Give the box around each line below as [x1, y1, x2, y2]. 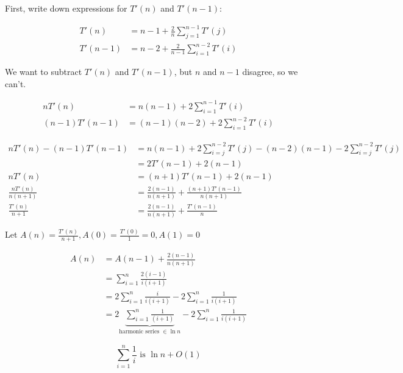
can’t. [5, 77, 26, 90]
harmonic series [119, 329, 160, 335]
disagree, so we [242, 65, 298, 78]
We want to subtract [5, 65, 82, 78]
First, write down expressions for [5, 2, 127, 14]
